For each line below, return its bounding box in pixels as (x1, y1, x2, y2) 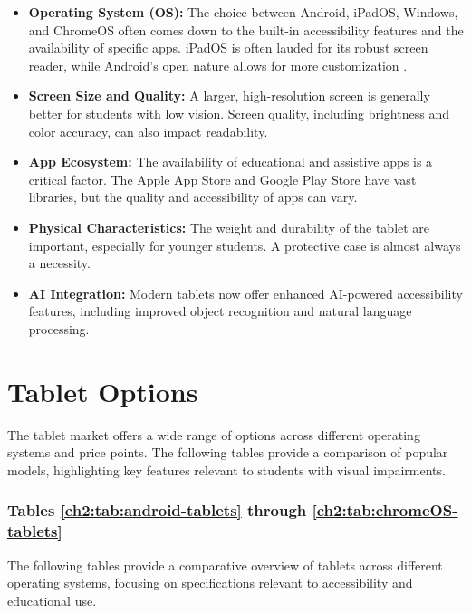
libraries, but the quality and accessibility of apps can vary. (28, 187, 358, 206)
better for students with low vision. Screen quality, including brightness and (28, 103, 449, 122)
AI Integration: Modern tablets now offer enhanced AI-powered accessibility (28, 283, 463, 302)
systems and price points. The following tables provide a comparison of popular (7, 443, 448, 462)
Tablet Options (7, 372, 198, 409)
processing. (28, 319, 90, 338)
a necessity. (28, 254, 91, 273)
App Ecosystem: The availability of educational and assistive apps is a (28, 152, 433, 171)
